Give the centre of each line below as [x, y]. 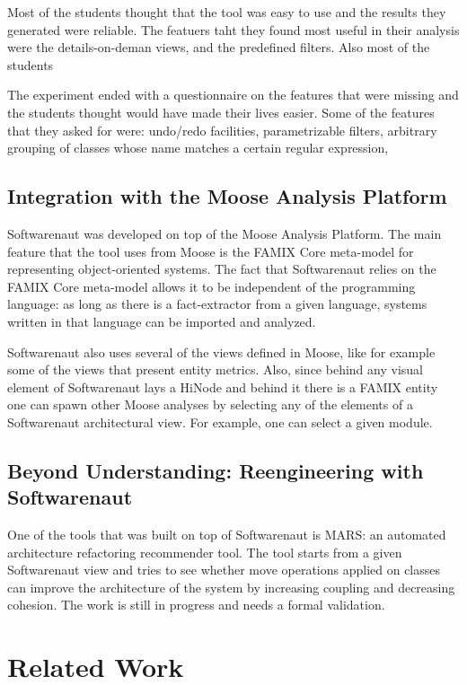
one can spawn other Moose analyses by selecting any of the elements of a [210, 404]
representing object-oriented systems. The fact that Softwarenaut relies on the [222, 269]
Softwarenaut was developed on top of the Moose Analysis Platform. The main [225, 233]
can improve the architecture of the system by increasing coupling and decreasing [231, 587]
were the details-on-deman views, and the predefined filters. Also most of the [219, 47]
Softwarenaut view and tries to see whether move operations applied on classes [224, 570]
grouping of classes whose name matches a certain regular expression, [198, 148]
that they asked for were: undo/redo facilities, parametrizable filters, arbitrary [222, 130]
